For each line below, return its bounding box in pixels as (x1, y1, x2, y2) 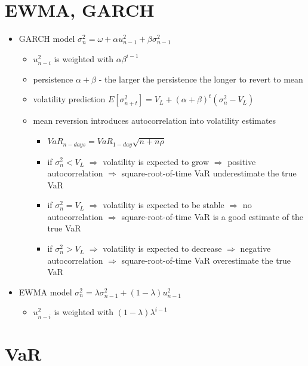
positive (227, 155, 256, 167)
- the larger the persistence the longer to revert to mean (98, 72, 303, 85)
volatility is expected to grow (103, 155, 210, 167)
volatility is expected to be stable (103, 199, 224, 211)
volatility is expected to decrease (103, 242, 222, 255)
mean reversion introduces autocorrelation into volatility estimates (33, 114, 276, 127)
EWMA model (19, 285, 72, 298)
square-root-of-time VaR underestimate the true (121, 167, 297, 179)
